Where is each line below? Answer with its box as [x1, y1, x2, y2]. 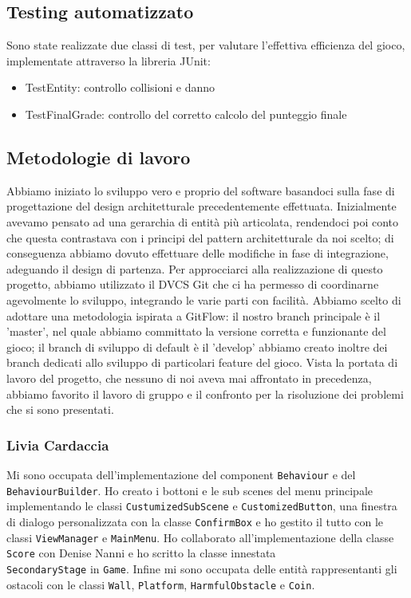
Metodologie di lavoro [6, 144, 191, 169]
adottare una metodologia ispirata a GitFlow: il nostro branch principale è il [6, 307, 381, 324]
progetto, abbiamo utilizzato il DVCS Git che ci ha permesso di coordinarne [6, 276, 379, 293]
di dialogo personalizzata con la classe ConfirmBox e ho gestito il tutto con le [6, 513, 384, 529]
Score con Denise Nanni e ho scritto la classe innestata [6, 545, 276, 561]
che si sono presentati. [6, 401, 114, 418]
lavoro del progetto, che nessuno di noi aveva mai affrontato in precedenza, [6, 369, 372, 386]
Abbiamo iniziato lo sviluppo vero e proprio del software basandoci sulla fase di [6, 182, 395, 199]
